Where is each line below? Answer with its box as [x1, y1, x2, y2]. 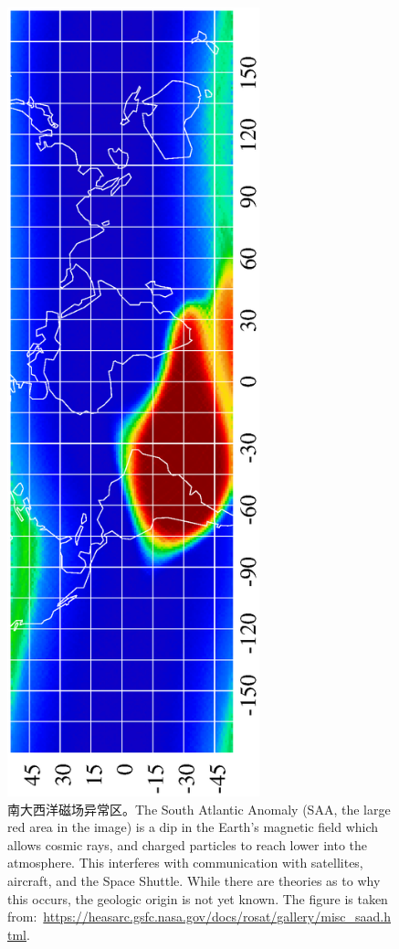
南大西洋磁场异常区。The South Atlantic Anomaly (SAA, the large [7, 799, 391, 818]
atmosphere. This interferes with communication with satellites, [7, 853, 363, 872]
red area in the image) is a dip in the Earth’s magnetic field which [7, 817, 379, 837]
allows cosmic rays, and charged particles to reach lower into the [7, 835, 368, 854]
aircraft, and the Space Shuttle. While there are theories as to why [7, 870, 381, 890]
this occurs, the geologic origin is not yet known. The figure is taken [7, 889, 388, 908]
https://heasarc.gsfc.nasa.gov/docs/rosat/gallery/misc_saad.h [43, 907, 392, 926]
